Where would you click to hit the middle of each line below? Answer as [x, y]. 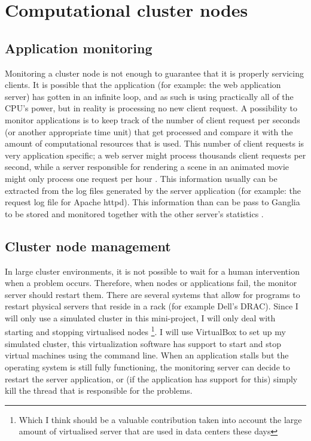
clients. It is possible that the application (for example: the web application [143, 85]
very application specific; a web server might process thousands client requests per [155, 155]
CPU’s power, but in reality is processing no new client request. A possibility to [151, 108]
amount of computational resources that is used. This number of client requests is [155, 143]
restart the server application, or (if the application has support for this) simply [151, 378]
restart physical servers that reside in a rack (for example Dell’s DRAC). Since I [152, 306]
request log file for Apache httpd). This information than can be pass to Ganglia [153, 202]
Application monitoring [79, 48]
